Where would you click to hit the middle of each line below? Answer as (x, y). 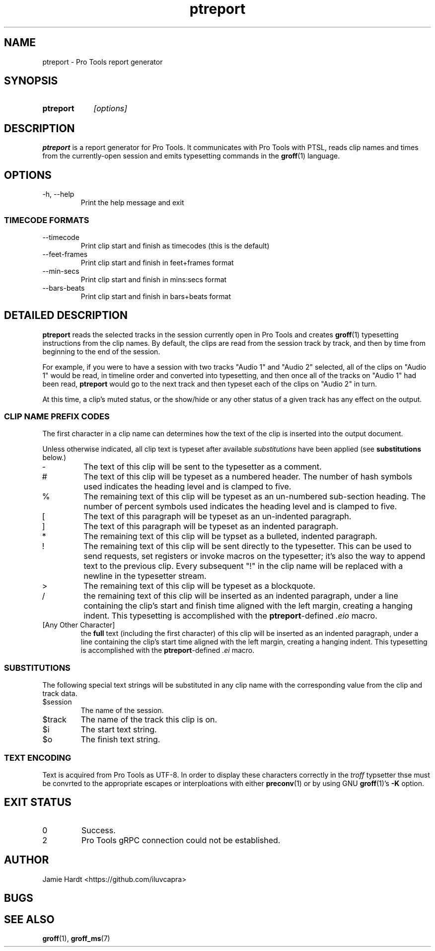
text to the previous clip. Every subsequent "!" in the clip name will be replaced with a (243, 566)
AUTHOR (27, 860)
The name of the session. (122, 711)
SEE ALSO (29, 919)
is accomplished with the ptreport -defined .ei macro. (168, 650)
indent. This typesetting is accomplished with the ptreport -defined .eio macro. (230, 616)
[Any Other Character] (79, 625)
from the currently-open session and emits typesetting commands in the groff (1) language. (191, 156)
